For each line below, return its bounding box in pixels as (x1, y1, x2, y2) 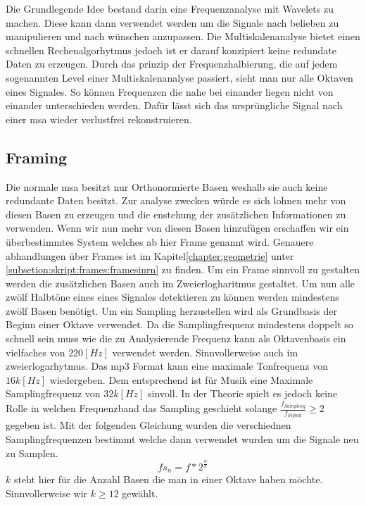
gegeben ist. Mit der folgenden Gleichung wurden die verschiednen (6, 418, 291, 432)
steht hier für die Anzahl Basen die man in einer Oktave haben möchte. (13, 472, 323, 487)
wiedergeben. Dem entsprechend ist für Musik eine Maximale (49, 372, 313, 387)
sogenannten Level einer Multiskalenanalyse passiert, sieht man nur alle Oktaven (6, 70, 353, 85)
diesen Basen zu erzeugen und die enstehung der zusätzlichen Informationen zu (6, 206, 346, 221)
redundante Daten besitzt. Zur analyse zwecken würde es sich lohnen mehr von (6, 193, 346, 208)
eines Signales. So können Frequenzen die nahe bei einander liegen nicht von (6, 84, 334, 99)
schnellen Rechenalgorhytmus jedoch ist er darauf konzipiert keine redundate (6, 42, 337, 57)
